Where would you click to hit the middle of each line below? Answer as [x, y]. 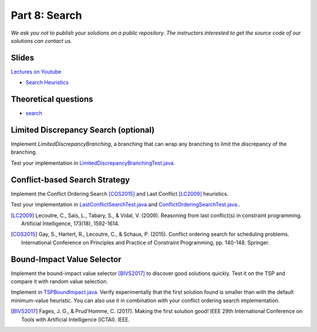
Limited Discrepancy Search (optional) [83, 130]
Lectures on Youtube [36, 72]
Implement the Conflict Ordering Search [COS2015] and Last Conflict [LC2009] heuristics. [120, 194]
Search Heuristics [47, 83]
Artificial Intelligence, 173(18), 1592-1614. [70, 223]
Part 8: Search [46, 15]
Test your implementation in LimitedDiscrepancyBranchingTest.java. [93, 163]
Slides [23, 58]
